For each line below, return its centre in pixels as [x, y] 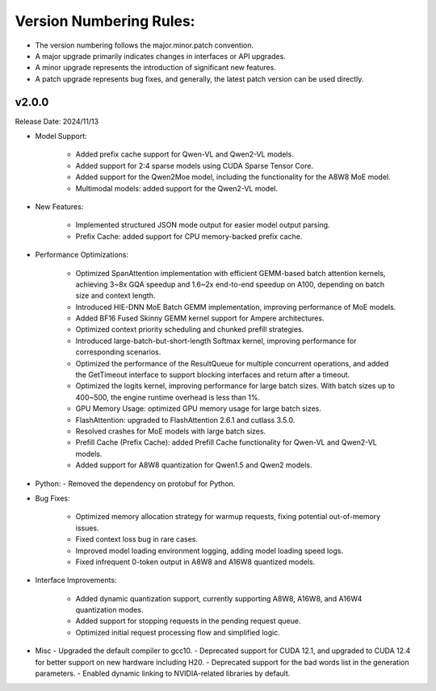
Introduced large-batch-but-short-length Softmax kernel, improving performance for [216, 341]
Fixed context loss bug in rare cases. [136, 539]
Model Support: [61, 136]
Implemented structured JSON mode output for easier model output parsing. [203, 225]
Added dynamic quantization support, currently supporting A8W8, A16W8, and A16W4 [219, 598]
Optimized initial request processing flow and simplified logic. [178, 632]
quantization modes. [109, 610]
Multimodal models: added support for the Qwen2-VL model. [177, 188]
